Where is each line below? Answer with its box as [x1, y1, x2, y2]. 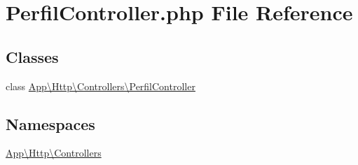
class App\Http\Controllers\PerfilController [6, 78, 195, 93]
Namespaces [6, 113, 95, 134]
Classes [6, 45, 59, 67]
